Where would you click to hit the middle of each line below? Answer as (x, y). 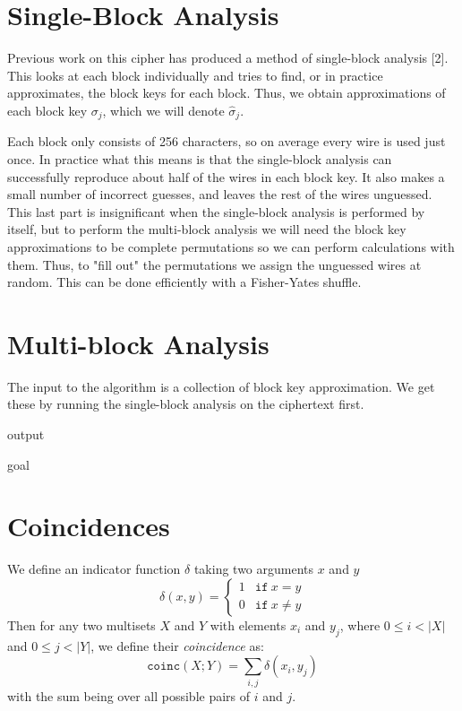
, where (360, 624)
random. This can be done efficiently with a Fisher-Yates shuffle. (184, 282)
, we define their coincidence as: (177, 645)
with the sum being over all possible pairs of (129, 695)
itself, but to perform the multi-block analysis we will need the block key (207, 229)
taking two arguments (254, 569)
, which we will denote (163, 110)
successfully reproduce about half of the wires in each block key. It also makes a (226, 176)
